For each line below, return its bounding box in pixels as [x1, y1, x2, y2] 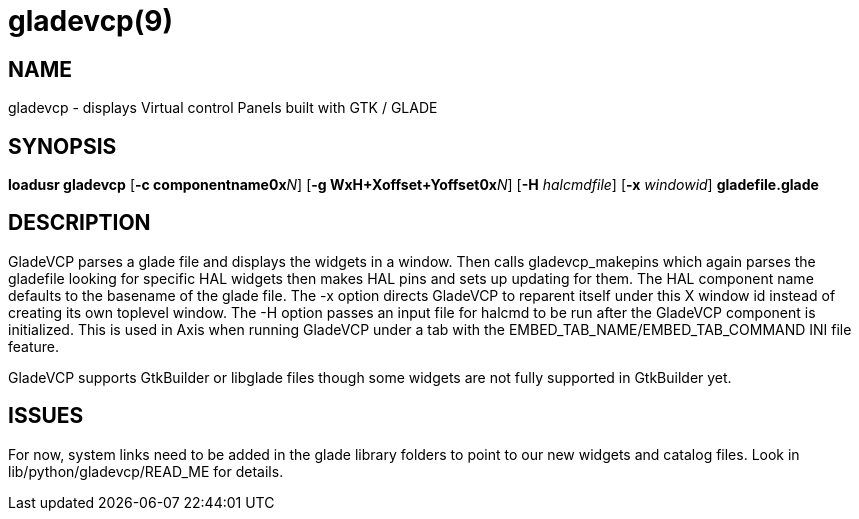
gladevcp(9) [8, 4, 174, 38]
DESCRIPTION [8, 210, 151, 236]
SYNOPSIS [8, 133, 117, 159]
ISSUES [8, 403, 84, 429]
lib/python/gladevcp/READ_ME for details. [8, 462, 284, 480]
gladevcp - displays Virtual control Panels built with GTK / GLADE [8, 99, 438, 117]
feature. [8, 337, 60, 355]
